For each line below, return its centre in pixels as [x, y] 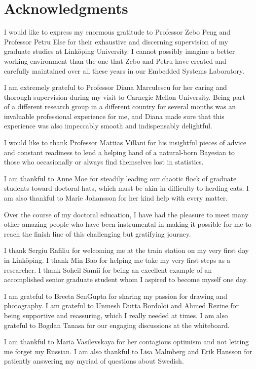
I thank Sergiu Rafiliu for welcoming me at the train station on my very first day [127, 250]
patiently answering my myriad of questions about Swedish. [94, 361]
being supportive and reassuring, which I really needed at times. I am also [116, 315]
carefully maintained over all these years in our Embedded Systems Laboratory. [124, 70]
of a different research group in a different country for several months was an [120, 106]
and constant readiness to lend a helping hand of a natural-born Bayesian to [119, 152]
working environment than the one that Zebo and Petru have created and [115, 61]
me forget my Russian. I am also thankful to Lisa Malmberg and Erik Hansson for [128, 351]
